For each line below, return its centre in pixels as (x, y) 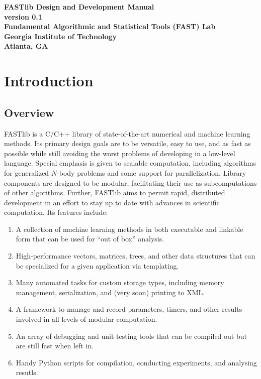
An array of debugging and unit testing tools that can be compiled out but (131, 336)
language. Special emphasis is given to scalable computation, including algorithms (130, 163)
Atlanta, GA (26, 46)
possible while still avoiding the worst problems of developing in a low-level (120, 153)
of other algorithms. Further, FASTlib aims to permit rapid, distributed (115, 193)
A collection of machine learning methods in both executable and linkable (129, 229)
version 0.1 (23, 16)
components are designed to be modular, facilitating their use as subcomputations (130, 182)
